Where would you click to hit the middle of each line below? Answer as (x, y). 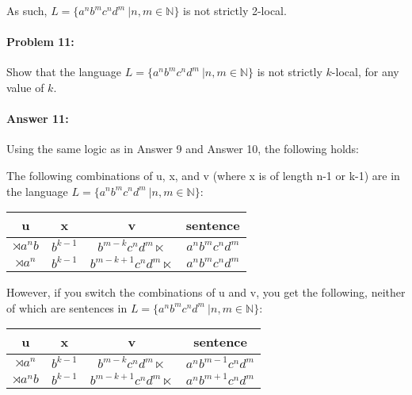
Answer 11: (38, 119)
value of (25, 87)
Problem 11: (40, 42)
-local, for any (365, 72)
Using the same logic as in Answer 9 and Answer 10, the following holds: (183, 149)
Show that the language (64, 72)
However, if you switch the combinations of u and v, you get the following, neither (206, 292)
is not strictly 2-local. (235, 10)
